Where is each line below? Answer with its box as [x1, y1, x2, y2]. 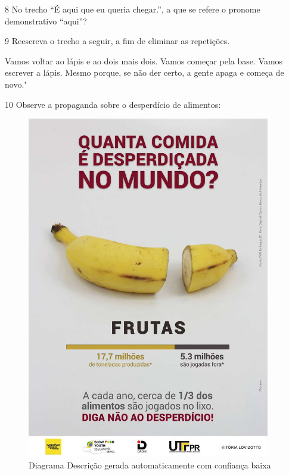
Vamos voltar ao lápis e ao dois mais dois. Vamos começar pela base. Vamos [5, 54, 283, 67]
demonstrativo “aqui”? [5, 14, 87, 27]
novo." [5, 77, 27, 90]
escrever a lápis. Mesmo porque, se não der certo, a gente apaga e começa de [5, 66, 284, 79]
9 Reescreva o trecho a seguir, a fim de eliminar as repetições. [5, 35, 230, 47]
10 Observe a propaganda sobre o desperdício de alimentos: [5, 98, 221, 110]
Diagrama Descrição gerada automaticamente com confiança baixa [29, 459, 271, 471]
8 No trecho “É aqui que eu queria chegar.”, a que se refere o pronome [5, 3, 260, 15]
